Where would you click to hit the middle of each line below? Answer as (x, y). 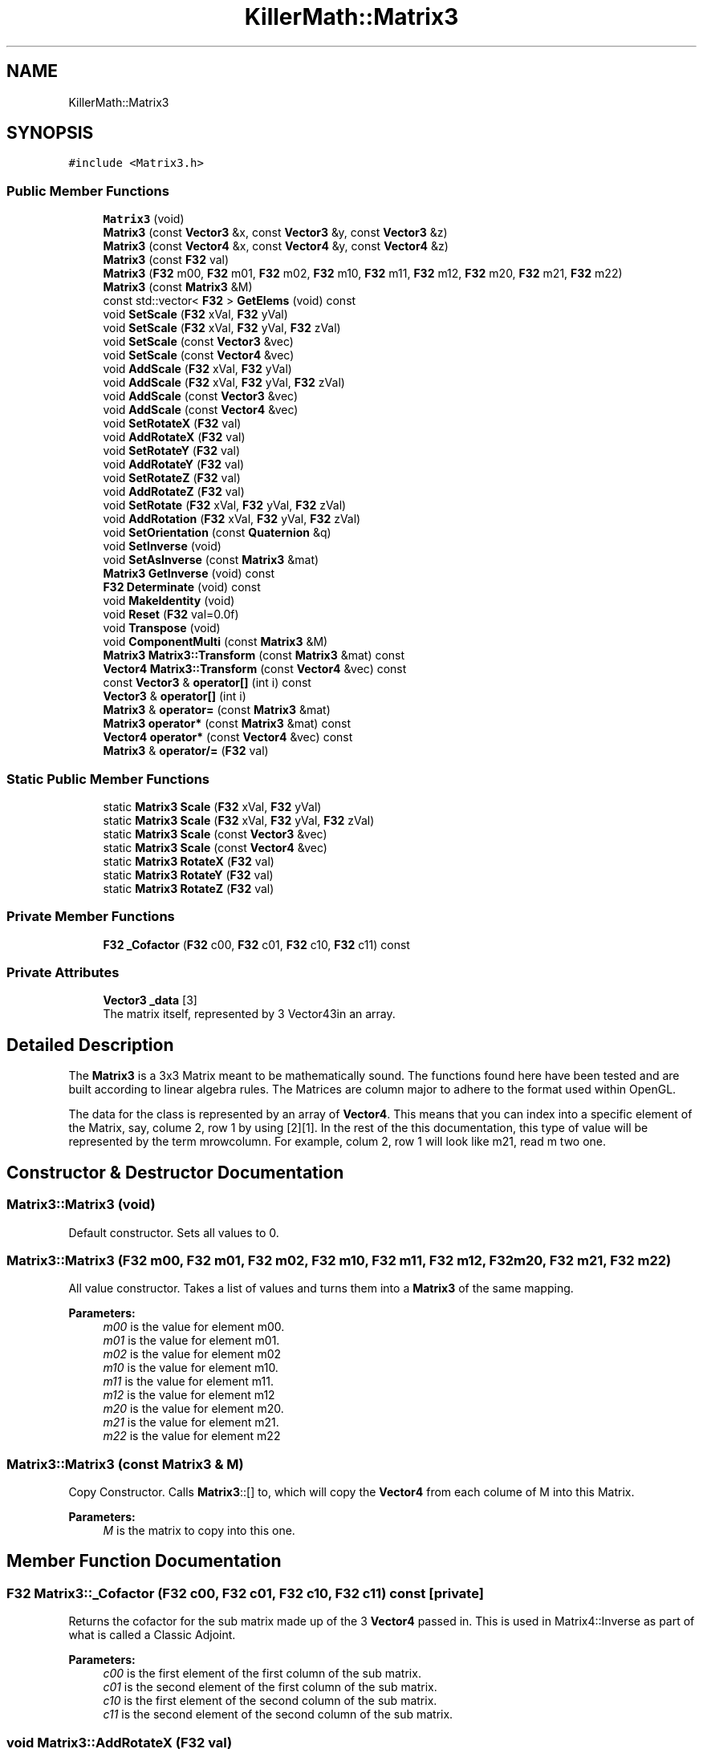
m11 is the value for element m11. (188, 1382)
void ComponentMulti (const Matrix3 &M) (215, 642)
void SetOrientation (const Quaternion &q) (217, 533)
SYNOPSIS (50, 133)
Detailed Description (90, 1045)
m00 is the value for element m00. (194, 1327)
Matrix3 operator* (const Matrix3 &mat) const (227, 724)
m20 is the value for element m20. (193, 1409)
